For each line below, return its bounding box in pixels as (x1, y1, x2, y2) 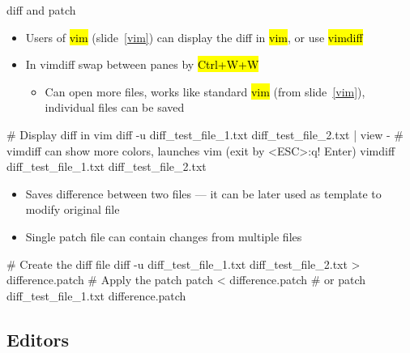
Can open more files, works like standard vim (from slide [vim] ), (45, 83, 365, 100)
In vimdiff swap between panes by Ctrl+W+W (25, 56, 259, 73)
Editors (6, 326, 69, 351)
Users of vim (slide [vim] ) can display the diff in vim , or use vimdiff (25, 28, 363, 45)
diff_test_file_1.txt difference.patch (6, 287, 186, 304)
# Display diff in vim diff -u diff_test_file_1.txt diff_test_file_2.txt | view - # (6, 125, 404, 142)
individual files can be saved (45, 99, 185, 116)
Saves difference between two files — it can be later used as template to (25, 185, 382, 202)
